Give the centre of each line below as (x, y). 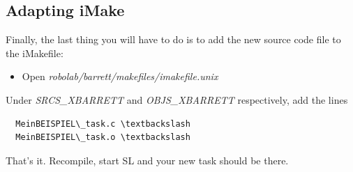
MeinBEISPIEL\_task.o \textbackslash (103, 138)
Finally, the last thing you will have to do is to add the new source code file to (173, 39)
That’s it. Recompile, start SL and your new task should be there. (147, 160)
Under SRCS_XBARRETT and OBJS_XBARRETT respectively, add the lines (177, 99)
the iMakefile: (35, 53)
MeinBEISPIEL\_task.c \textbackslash (103, 124)
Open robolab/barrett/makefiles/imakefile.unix (120, 76)
